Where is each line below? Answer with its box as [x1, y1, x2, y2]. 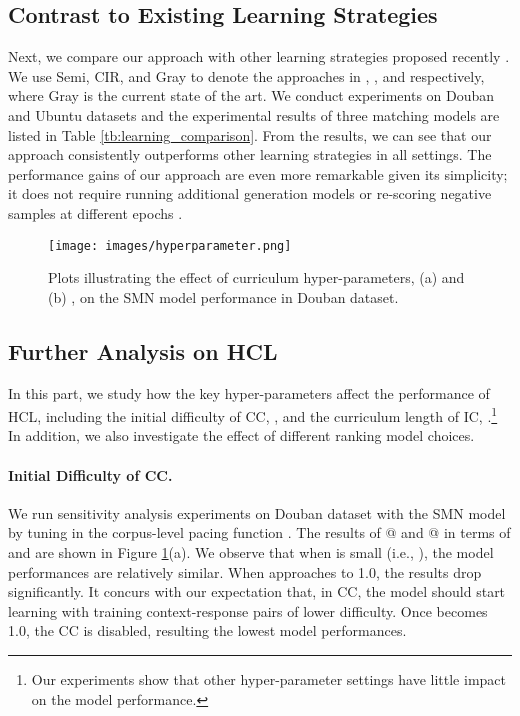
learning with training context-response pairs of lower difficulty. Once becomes [8, 600, 488, 621]
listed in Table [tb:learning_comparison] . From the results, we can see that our [8, 124, 492, 145]
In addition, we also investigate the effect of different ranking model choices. [8, 425, 475, 446]
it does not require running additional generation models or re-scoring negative [8, 183, 492, 204]
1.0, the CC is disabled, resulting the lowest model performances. [8, 620, 407, 641]
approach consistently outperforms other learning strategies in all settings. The [8, 144, 492, 165]
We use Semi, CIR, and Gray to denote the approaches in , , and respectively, [8, 65, 485, 86]
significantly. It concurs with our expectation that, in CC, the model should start [8, 581, 506, 602]
